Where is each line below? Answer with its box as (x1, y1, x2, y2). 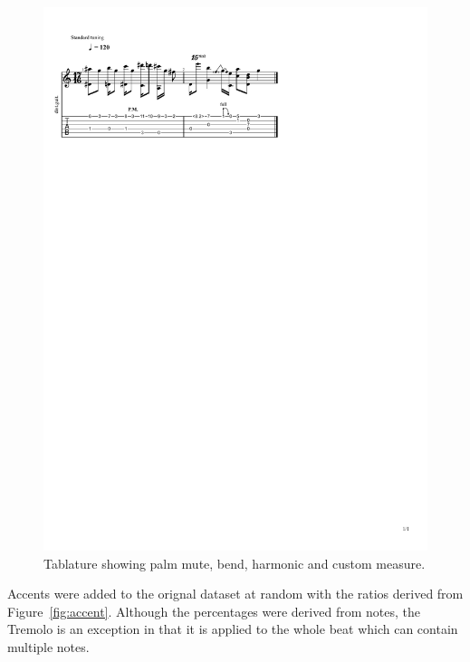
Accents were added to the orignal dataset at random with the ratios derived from (7, 584, 464, 603)
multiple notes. (7, 637, 90, 656)
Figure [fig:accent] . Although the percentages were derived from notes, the (7, 601, 420, 620)
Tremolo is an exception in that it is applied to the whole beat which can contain (7, 619, 458, 638)
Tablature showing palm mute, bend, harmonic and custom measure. (43, 553, 426, 572)
